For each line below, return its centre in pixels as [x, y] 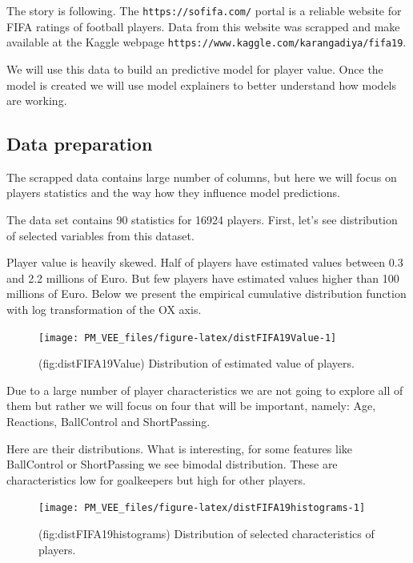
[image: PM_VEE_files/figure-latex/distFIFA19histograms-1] [202, 508]
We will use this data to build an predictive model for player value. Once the [195, 68]
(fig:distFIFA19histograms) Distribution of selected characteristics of [206, 534]
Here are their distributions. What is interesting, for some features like [180, 448]
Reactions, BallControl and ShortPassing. [108, 422]
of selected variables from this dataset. [100, 235]
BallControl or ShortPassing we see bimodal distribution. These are [172, 464]
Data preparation [80, 144]
